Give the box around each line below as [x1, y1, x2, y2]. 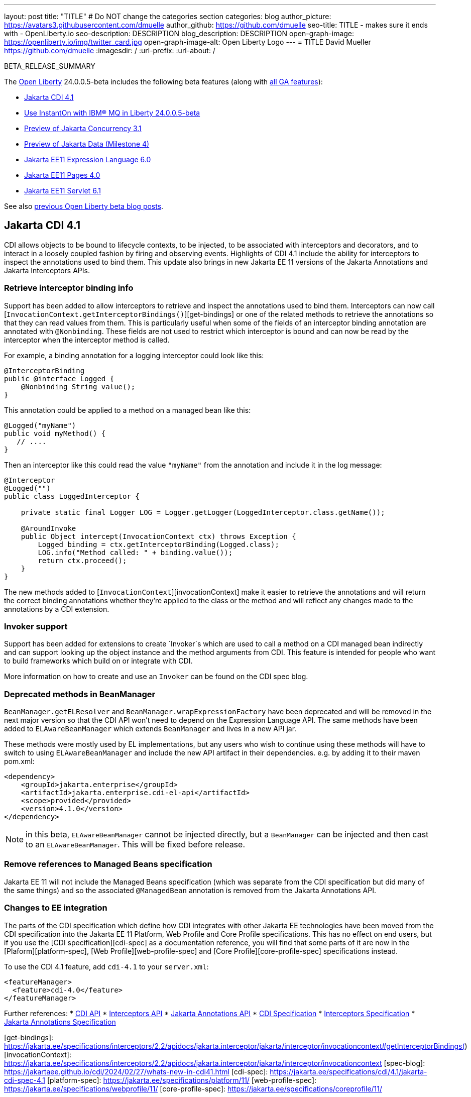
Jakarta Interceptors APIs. [4, 266, 90, 275]
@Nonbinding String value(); [21, 382, 136, 391]
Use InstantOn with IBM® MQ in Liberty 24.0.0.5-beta [24, 108, 200, 117]
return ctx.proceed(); [38, 556, 127, 565]
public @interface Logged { [4, 374, 114, 383]
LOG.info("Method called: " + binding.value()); [38, 548, 233, 557]
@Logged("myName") [4, 421, 76, 429]
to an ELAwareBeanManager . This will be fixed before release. [26, 839, 245, 850]
